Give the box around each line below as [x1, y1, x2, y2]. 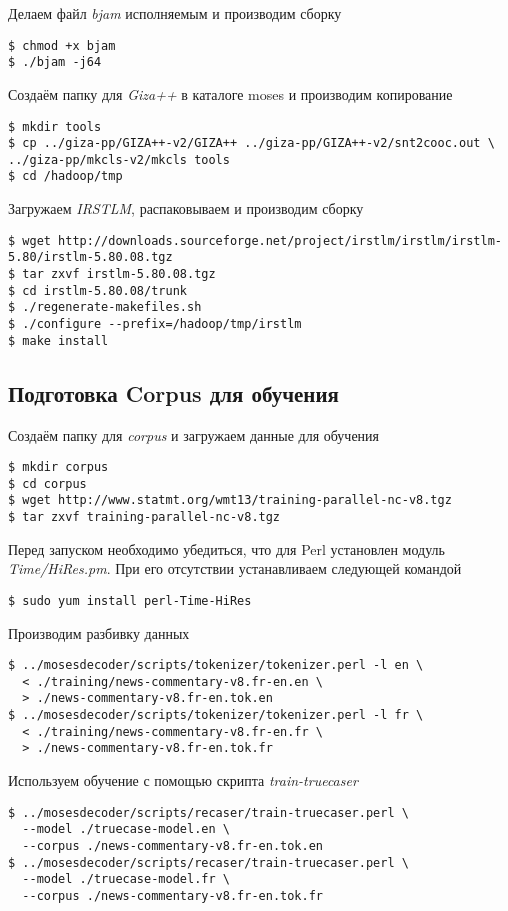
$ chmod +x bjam [8, 38, 116, 53]
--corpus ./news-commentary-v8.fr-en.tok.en [22, 839, 323, 854]
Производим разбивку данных [8, 622, 190, 643]
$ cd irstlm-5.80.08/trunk [8, 283, 187, 298]
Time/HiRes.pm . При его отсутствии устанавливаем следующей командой [8, 558, 462, 579]
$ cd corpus [8, 476, 87, 491]
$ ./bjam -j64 [8, 55, 102, 70]
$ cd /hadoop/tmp [8, 169, 123, 184]
